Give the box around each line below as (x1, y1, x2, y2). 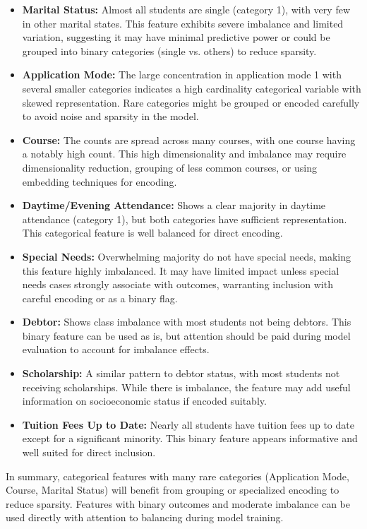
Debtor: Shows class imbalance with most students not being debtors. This (22, 314, 351, 329)
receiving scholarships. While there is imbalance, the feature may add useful (22, 379, 351, 394)
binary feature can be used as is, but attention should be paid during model (22, 328, 351, 343)
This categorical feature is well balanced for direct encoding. (22, 225, 283, 240)
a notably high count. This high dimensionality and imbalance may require (22, 146, 347, 161)
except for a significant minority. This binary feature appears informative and (22, 431, 358, 446)
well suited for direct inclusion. (22, 445, 156, 460)
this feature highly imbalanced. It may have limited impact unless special (22, 263, 339, 278)
